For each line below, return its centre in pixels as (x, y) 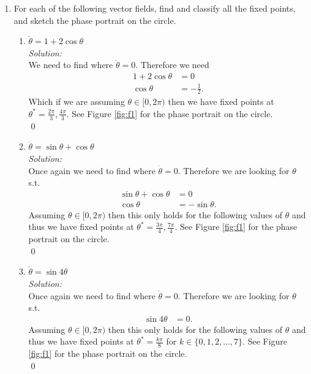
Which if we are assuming (77, 101)
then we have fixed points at (221, 101)
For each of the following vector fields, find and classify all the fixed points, (155, 8)
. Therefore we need (172, 65)
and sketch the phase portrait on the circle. (95, 20)
